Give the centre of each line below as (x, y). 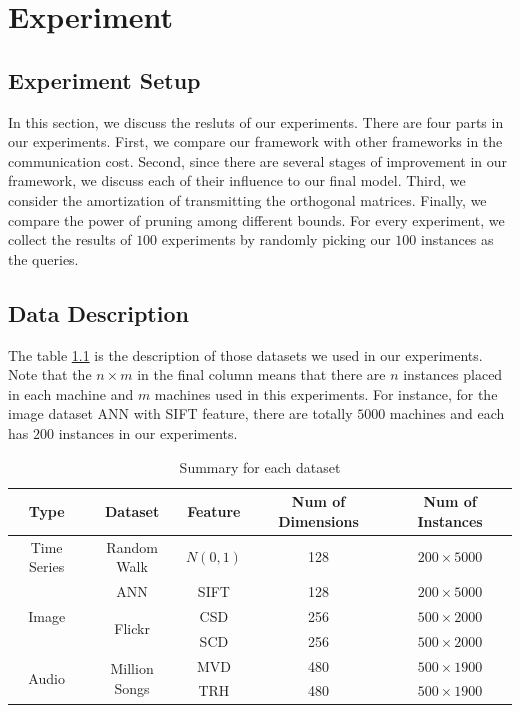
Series (47, 566)
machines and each (447, 413)
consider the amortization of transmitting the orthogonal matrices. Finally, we (247, 199)
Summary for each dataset (260, 466)
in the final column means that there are (261, 374)
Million (132, 668)
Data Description (98, 312)
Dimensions (318, 520)
